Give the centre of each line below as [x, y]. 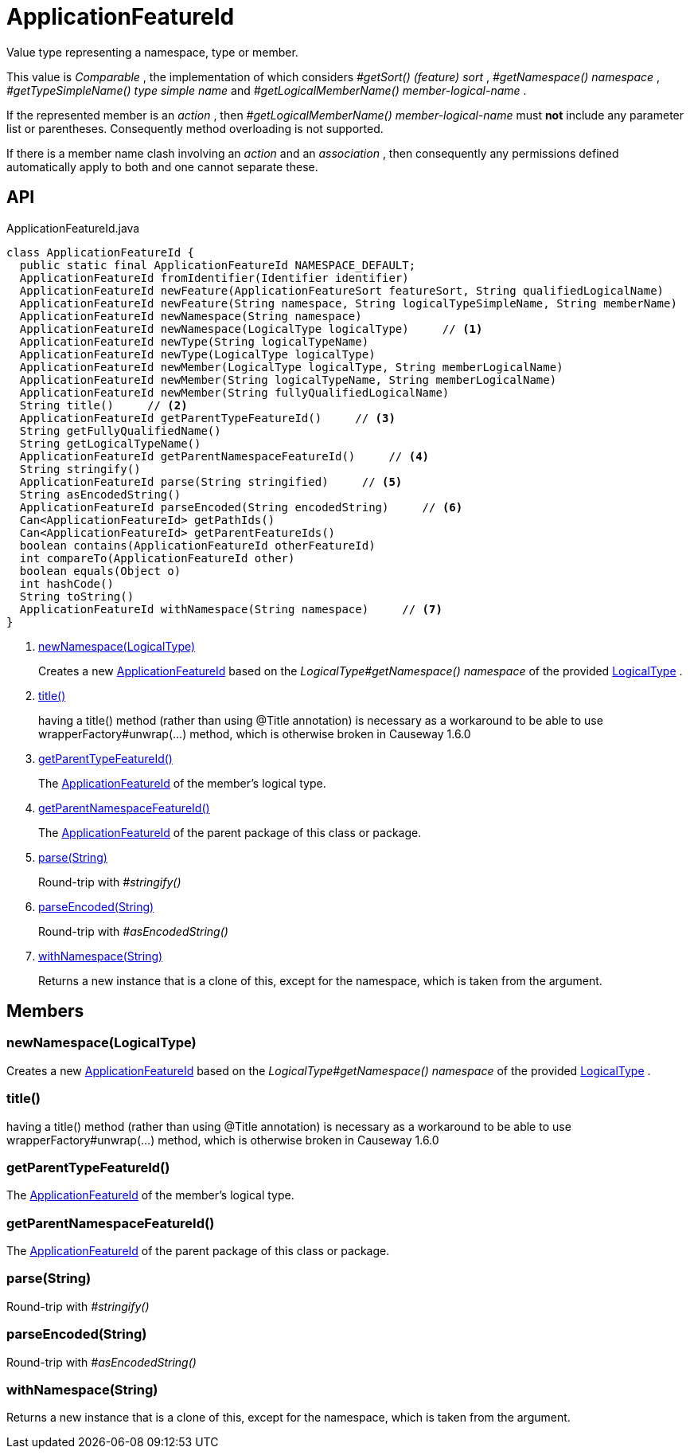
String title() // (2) [103, 405]
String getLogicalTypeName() [110, 443]
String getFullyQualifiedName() [120, 430]
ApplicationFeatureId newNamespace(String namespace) [191, 316]
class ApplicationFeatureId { [101, 252]
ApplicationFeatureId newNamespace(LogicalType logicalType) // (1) [251, 329]
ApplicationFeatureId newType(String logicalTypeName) [194, 341]
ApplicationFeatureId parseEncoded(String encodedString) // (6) [241, 507]
